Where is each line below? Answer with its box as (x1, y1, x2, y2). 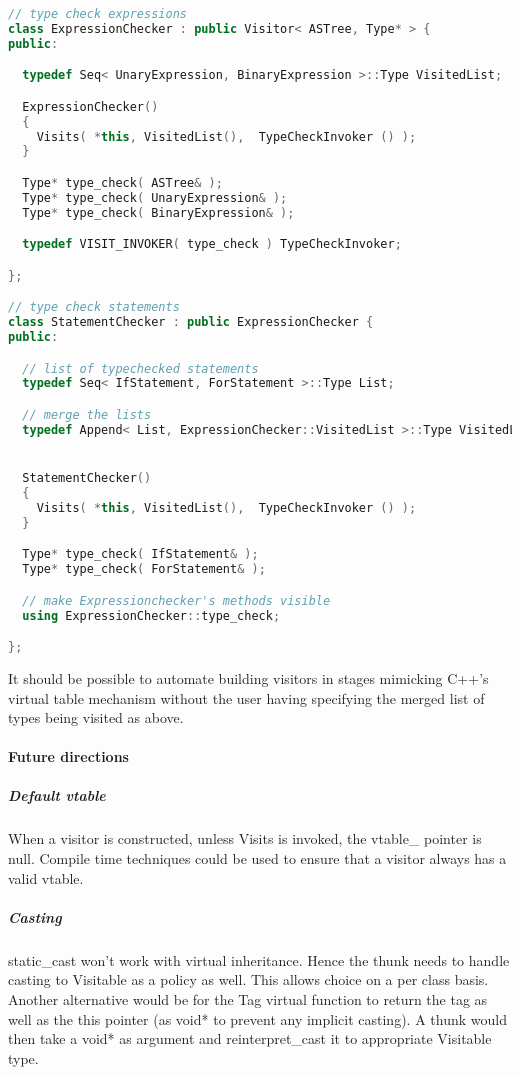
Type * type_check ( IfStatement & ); (22, 547, 259, 562)
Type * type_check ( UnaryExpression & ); (22, 190, 288, 205)
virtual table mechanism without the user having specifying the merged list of (8, 687, 485, 708)
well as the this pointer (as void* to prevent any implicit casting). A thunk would (8, 1008, 507, 1029)
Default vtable (8, 785, 106, 806)
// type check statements (8, 300, 180, 315)
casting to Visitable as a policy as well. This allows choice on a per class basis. (8, 969, 489, 990)
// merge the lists (22, 408, 152, 422)
